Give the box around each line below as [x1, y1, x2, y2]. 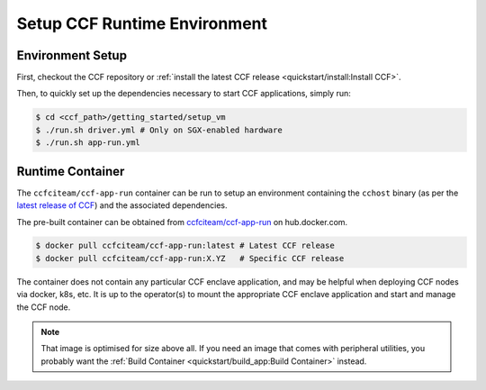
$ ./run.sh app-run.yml [35, 138, 141, 148]
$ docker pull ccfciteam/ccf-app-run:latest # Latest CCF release [35, 240, 335, 251]
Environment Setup [16, 48, 128, 63]
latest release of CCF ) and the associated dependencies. [16, 200, 229, 211]
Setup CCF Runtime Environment [16, 14, 268, 33]
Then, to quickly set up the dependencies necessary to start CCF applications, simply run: [16, 88, 351, 99]
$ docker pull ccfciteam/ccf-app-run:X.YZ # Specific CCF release [35, 253, 345, 263]
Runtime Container [16, 163, 125, 179]
